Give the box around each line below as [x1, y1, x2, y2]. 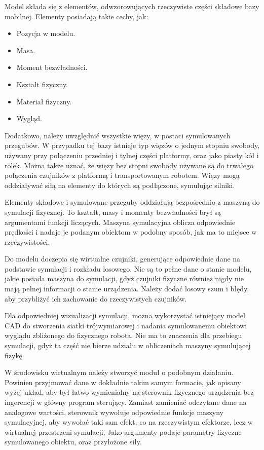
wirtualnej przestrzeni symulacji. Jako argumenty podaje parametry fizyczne [5, 426, 242, 437]
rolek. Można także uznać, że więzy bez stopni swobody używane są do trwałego [5, 160, 254, 170]
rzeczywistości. [5, 236, 50, 247]
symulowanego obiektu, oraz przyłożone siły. [5, 436, 142, 447]
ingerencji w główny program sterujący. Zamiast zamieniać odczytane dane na [5, 397, 247, 407]
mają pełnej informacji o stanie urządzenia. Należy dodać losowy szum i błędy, [5, 283, 249, 294]
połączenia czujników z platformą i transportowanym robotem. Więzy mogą [5, 170, 240, 180]
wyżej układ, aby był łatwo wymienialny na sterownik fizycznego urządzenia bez [5, 387, 254, 397]
